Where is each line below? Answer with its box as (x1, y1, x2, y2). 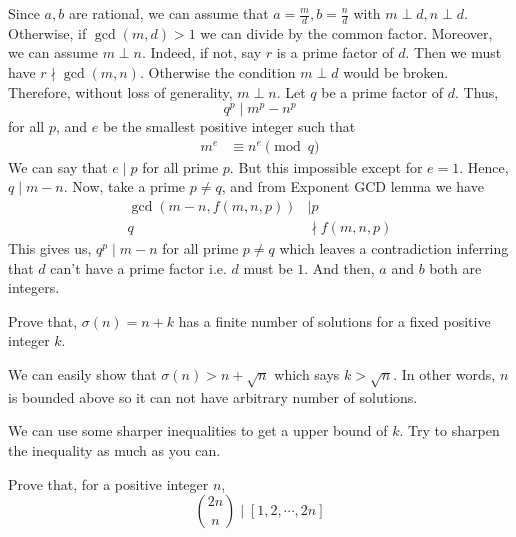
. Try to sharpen (399, 420, 500, 441)
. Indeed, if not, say (141, 42, 262, 63)
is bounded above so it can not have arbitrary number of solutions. (8, 386, 418, 407)
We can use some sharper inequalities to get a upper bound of (8, 420, 388, 441)
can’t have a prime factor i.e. (50, 257, 227, 278)
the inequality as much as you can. (8, 440, 221, 460)
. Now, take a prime (63, 176, 186, 197)
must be (243, 257, 293, 278)
